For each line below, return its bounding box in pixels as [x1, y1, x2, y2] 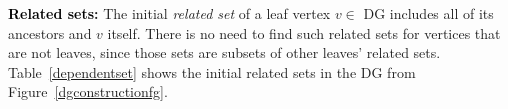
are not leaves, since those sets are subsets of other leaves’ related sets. [8, 42, 441, 63]
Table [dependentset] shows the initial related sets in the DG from [8, 61, 416, 82]
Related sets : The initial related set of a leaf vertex [8, 3, 331, 23]
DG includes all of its [363, 3, 494, 23]
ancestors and [8, 22, 92, 43]
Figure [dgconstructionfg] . [8, 81, 168, 102]
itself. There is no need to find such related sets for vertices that [107, 22, 501, 43]
